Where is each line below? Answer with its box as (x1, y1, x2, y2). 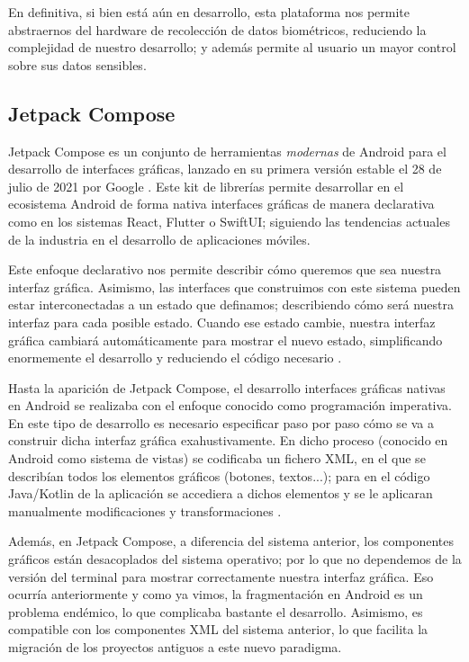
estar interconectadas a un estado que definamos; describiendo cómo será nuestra (8, 295, 454, 314)
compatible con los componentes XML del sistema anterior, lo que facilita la (8, 620, 428, 639)
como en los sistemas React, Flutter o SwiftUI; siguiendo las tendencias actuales (8, 211, 450, 230)
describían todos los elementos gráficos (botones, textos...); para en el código (8, 466, 430, 485)
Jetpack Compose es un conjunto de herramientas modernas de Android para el (8, 141, 446, 160)
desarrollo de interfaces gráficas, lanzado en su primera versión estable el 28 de (8, 159, 442, 178)
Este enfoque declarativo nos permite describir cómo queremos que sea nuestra (8, 260, 442, 279)
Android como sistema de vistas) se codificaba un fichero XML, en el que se (8, 449, 426, 468)
